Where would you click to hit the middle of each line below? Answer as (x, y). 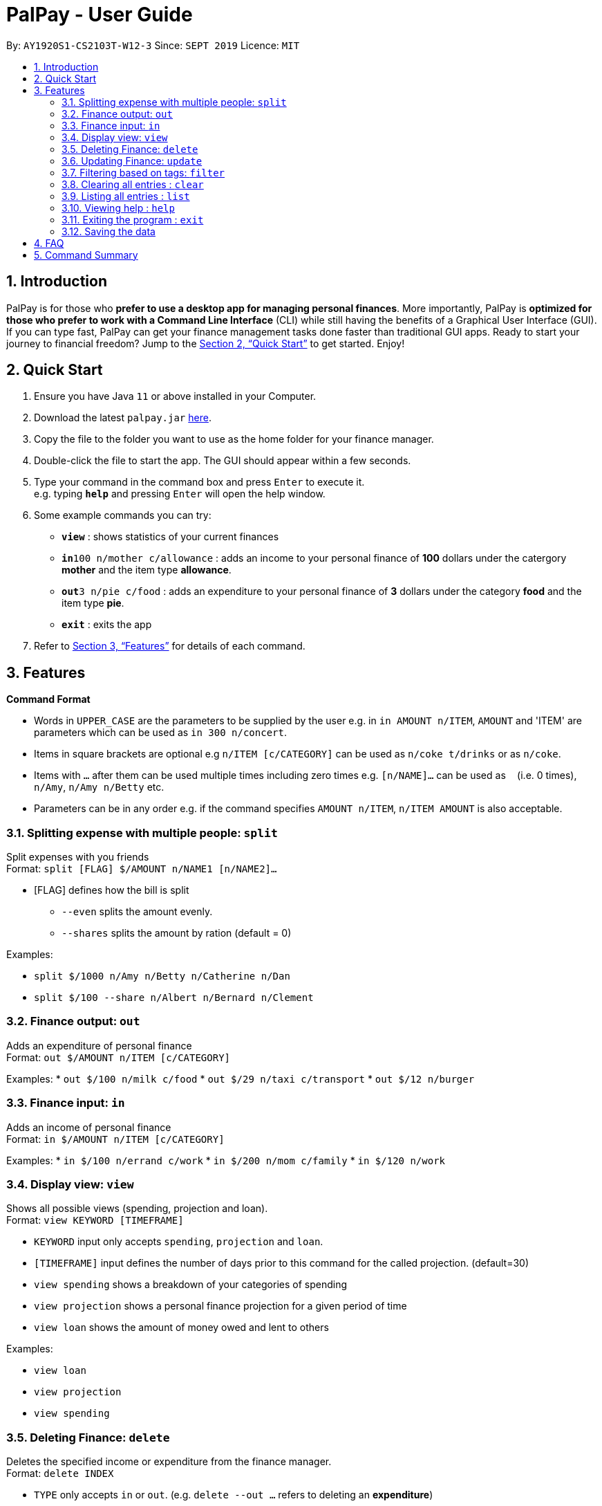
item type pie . (93, 603)
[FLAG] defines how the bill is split (112, 890)
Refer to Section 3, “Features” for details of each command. (170, 646)
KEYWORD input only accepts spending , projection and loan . (179, 1242)
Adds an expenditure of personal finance (99, 1045)
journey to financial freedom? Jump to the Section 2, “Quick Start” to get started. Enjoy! (206, 343)
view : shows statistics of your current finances (170, 537)
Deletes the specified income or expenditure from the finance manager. (169, 1462)
